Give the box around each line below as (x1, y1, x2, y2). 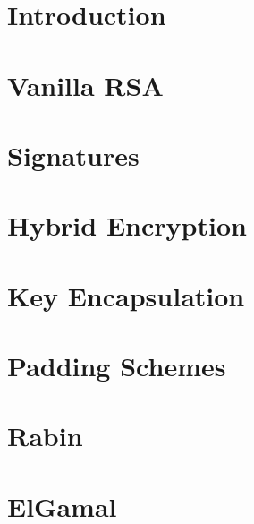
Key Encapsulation (7, 277, 245, 314)
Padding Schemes (7, 348, 226, 384)
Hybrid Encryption (7, 207, 247, 244)
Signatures (7, 136, 140, 173)
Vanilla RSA (7, 66, 164, 103)
